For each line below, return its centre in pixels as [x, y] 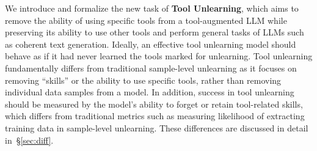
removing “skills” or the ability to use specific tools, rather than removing [143, 80]
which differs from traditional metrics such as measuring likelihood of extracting [155, 116]
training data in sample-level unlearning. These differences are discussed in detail [157, 127]
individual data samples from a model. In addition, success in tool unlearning [150, 92]
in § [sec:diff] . [29, 140]
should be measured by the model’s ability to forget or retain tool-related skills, [154, 104]
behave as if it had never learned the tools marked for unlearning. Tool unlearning [159, 56]
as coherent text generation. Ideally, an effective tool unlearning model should [151, 44]
